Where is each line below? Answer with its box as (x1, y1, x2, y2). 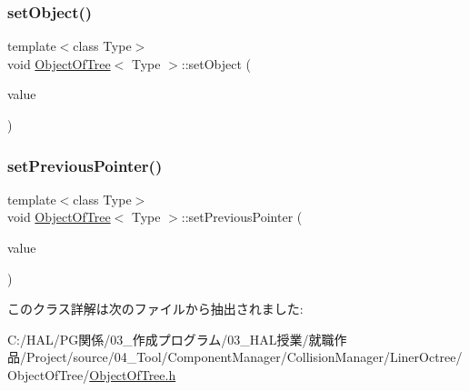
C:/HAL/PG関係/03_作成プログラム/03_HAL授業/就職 (7, 329, 334, 348)
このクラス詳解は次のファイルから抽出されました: (7, 299, 304, 318)
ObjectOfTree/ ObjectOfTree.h (7, 365, 176, 384)
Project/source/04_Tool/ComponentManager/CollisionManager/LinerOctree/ (25, 347, 463, 366)
